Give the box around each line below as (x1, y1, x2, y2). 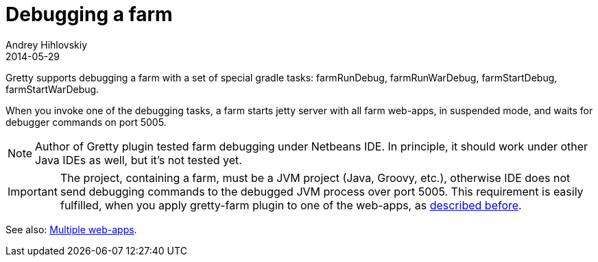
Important (8, 184, 58, 198)
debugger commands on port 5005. (5, 116, 167, 128)
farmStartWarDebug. (5, 83, 99, 95)
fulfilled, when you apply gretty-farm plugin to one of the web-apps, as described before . (60, 198, 522, 212)
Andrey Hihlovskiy (5, 38, 88, 51)
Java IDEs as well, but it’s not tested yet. (35, 153, 242, 167)
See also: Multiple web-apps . (5, 223, 137, 235)
